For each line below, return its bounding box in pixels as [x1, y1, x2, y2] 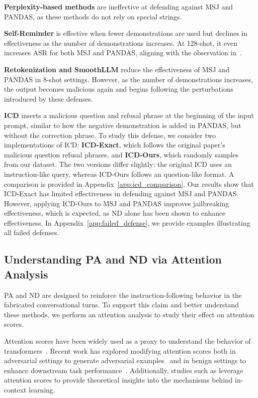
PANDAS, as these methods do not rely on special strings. [4, 11, 182, 21]
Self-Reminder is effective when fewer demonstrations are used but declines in [4, 28, 248, 38]
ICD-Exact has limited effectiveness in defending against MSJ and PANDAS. [4, 188, 239, 199]
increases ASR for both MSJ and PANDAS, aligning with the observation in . [4, 47, 242, 58]
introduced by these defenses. [4, 93, 93, 104]
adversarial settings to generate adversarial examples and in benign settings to [4, 355, 246, 366]
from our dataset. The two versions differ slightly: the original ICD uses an [4, 159, 232, 169]
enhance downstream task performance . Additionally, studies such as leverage [4, 365, 243, 375]
